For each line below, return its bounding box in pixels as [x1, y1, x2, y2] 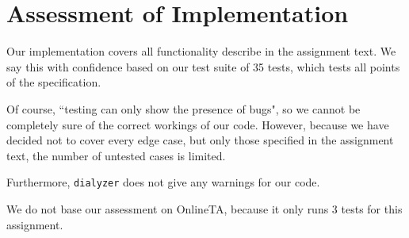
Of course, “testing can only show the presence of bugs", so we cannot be [6, 100, 361, 117]
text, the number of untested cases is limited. [6, 147, 226, 163]
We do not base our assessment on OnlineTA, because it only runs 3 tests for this [6, 200, 403, 217]
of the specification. [6, 74, 101, 90]
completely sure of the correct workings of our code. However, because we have [6, 116, 389, 132]
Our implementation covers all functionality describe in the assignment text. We [6, 43, 396, 59]
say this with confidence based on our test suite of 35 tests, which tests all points [6, 58, 400, 75]
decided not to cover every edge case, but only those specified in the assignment [6, 132, 394, 148]
